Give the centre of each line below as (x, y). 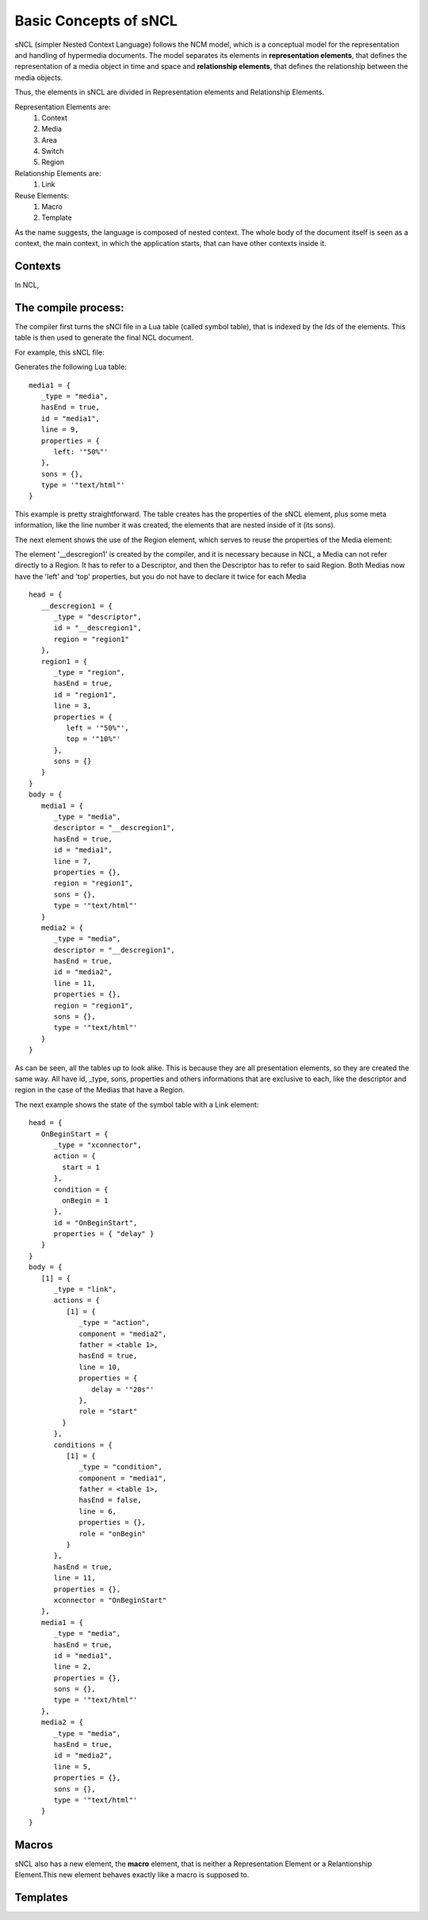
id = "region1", (85, 695)
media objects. (39, 77)
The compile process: (69, 307)
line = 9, (60, 430)
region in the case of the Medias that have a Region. (100, 1090)
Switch (53, 152)
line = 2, (73, 1667)
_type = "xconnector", (97, 1145)
